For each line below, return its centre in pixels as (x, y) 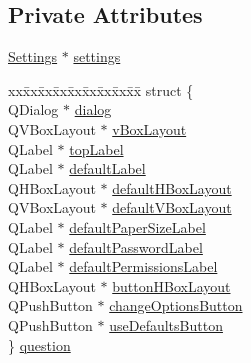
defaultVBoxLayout (172, 207)
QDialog (33, 109)
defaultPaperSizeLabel (137, 226)
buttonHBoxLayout (171, 285)
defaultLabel (107, 168)
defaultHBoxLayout (172, 187)
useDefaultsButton (166, 324)
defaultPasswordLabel (136, 246)
